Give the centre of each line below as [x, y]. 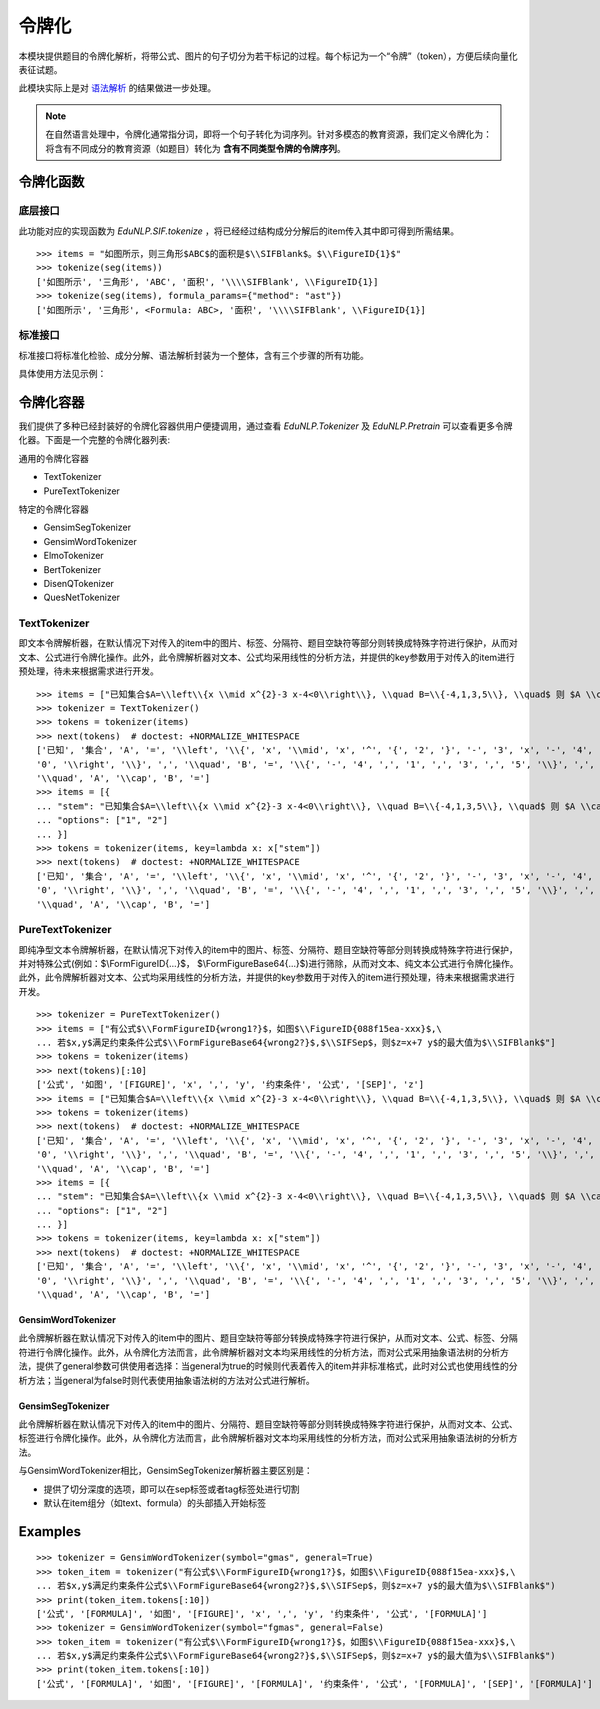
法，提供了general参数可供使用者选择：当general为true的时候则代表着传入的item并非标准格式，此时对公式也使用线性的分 [268, 1366]
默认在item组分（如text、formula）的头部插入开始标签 [155, 1502]
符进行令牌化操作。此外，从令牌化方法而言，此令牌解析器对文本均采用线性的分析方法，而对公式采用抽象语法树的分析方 [263, 1352]
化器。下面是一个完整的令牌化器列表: [94, 440]
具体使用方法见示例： [62, 374]
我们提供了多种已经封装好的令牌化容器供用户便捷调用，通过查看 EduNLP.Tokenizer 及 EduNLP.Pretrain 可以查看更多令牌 [266, 426]
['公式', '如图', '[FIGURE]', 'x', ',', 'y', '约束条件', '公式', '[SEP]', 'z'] [230, 1084]
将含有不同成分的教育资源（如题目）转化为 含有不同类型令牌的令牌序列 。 [195, 148]
